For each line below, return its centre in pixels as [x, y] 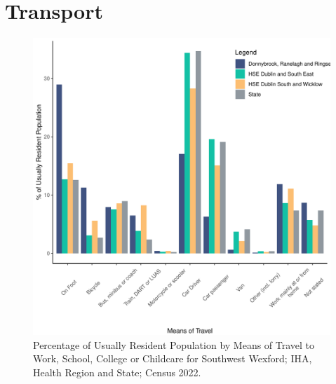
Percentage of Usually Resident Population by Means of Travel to [174, 344]
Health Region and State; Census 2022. [117, 372]
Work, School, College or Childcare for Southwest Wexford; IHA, [173, 358]
